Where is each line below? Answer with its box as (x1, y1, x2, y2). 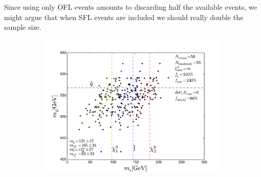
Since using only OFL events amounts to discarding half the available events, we (4, 2, 257, 12)
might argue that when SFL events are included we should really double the (4, 11, 244, 22)
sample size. (4, 22, 42, 32)
